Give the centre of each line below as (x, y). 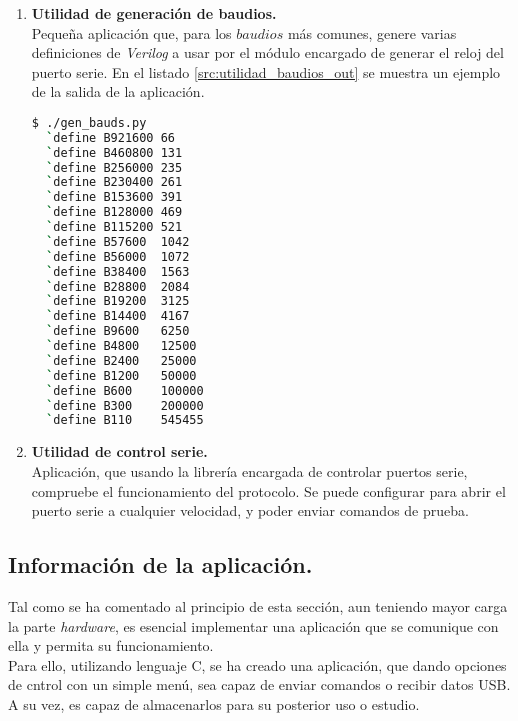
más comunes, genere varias (372, 32)
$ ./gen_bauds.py (89, 122)
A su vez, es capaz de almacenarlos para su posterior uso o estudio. (214, 703)
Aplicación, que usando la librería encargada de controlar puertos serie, (249, 470)
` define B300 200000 (125, 405)
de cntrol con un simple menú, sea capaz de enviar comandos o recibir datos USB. (259, 684)
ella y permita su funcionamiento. (111, 645)
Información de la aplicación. (160, 564)
